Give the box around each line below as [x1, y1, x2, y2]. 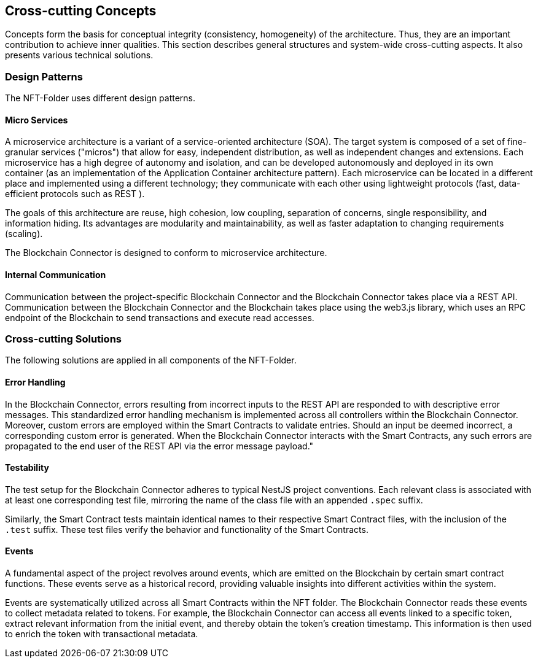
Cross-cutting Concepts [5, 3, 157, 18]
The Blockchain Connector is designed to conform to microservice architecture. [5, 247, 327, 258]
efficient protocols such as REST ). [5, 188, 145, 200]
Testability [5, 462, 49, 473]
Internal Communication [5, 269, 106, 280]
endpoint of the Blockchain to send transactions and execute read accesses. [5, 312, 314, 323]
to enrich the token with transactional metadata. [5, 629, 198, 640]
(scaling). [5, 228, 43, 239]
